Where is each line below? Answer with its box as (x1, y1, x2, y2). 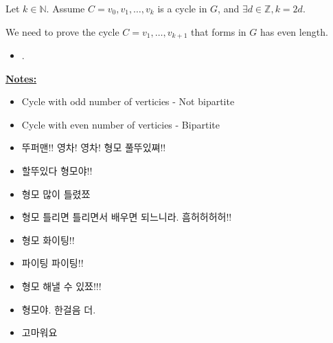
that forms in (191, 24, 246, 38)
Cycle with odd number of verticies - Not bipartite (21, 94, 235, 109)
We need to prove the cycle (5, 24, 119, 38)
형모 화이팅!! (21, 232, 75, 247)
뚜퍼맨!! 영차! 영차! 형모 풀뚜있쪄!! (21, 140, 166, 155)
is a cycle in (157, 1, 207, 15)
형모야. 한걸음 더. (21, 302, 96, 316)
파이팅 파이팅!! (21, 256, 84, 270)
